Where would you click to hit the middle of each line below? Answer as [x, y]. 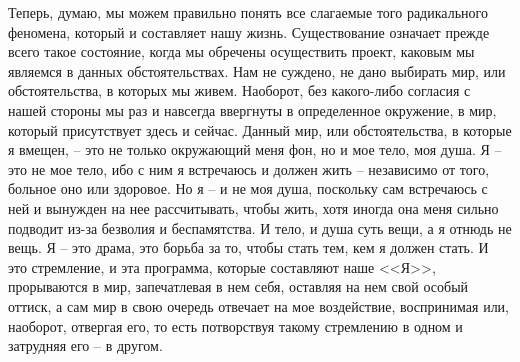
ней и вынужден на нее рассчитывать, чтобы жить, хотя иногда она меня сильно [253, 207]
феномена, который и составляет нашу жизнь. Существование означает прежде [249, 31]
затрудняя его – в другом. [85, 345]
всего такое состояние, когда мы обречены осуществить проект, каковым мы [241, 51]
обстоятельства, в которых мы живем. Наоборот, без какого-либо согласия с [239, 90]
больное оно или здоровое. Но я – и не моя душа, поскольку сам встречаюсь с [248, 188]
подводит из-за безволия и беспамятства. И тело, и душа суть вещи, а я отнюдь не [260, 227]
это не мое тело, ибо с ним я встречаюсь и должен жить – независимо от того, [249, 168]
